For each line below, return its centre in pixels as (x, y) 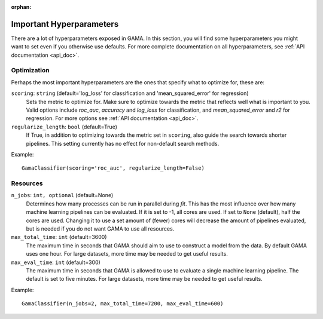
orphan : (21, 7)
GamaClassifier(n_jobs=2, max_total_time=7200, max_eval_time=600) (123, 304)
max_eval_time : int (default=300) (56, 262)
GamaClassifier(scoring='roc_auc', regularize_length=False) (113, 168)
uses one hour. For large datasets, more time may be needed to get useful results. (127, 254)
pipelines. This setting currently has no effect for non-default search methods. (123, 143)
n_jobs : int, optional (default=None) (62, 195)
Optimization (31, 70)
